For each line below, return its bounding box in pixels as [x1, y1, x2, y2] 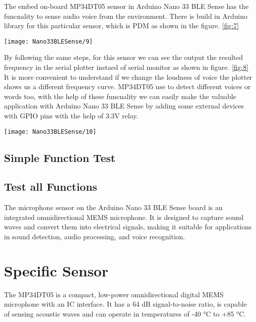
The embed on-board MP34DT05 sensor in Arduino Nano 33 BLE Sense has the [4, 1, 249, 11]
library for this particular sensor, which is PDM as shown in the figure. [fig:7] [4, 20, 239, 31]
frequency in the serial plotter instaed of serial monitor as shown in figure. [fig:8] [4, 62, 249, 72]
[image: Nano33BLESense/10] [4, 128, 97, 135]
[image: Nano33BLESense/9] [4, 38, 93, 45]
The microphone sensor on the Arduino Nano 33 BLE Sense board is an [4, 202, 223, 213]
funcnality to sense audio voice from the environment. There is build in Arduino [4, 10, 248, 21]
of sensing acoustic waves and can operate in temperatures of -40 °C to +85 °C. [4, 308, 246, 319]
